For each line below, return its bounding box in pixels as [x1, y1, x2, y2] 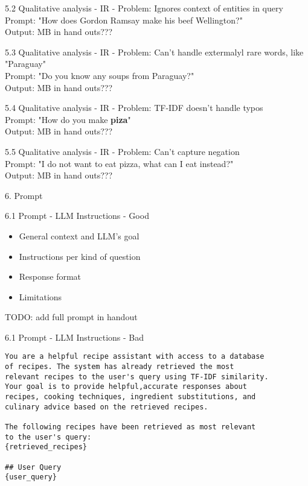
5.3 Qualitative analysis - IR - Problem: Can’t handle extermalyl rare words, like [5, 45, 304, 58]
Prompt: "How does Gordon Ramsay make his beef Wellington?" [5, 13, 243, 26]
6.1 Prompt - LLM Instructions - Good [5, 209, 149, 222]
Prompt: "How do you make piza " [5, 113, 131, 125]
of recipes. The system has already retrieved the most [5, 362, 234, 371]
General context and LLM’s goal [19, 229, 140, 242]
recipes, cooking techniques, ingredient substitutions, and [5, 393, 256, 402]
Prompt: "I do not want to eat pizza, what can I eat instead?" [5, 157, 234, 169]
